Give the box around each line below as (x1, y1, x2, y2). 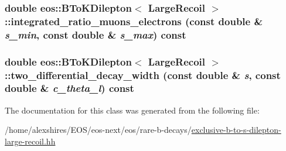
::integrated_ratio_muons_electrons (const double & (5, 13, 263, 28)
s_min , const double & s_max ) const (5, 27, 186, 42)
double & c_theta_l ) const (5, 81, 134, 95)
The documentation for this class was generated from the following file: (5, 104, 260, 116)
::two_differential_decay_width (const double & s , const (5, 67, 281, 82)
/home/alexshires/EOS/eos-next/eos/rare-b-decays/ (5, 123, 192, 136)
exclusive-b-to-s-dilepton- (191, 123, 281, 136)
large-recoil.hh (5, 135, 56, 147)
